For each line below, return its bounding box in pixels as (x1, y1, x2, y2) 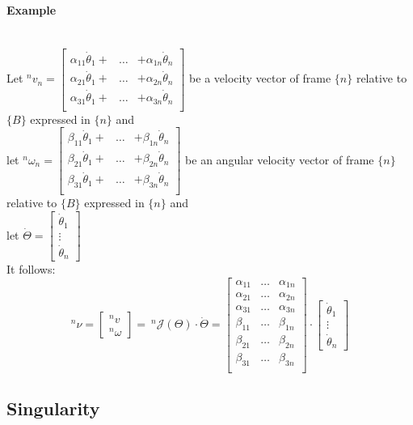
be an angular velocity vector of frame (185, 151, 374, 168)
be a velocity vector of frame (189, 70, 331, 87)
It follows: (6, 261, 56, 278)
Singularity (6, 396, 100, 421)
